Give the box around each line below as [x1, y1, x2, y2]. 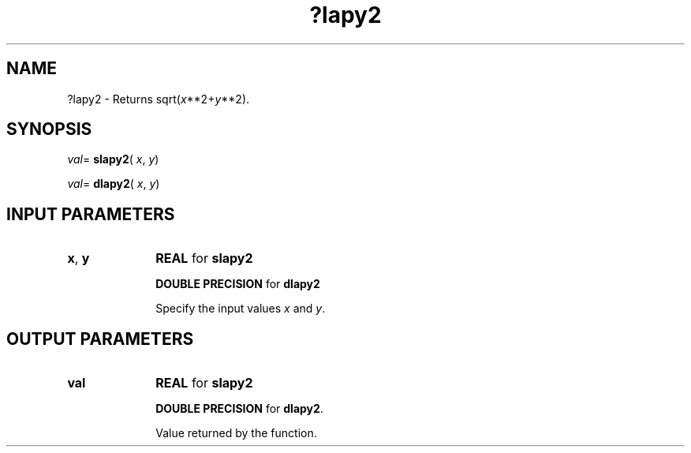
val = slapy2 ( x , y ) [67, 152, 159, 167]
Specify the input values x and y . [155, 301, 326, 316]
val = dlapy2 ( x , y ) [67, 177, 160, 191]
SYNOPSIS [6, 119, 92, 140]
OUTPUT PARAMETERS [6, 328, 194, 349]
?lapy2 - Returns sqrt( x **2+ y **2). [67, 92, 250, 106]
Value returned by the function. [155, 426, 317, 440]
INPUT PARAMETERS [6, 204, 175, 224]
